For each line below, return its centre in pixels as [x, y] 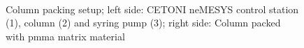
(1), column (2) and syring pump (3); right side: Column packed [143, 23]
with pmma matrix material [65, 36]
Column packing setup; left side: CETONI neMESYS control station [152, 9]
